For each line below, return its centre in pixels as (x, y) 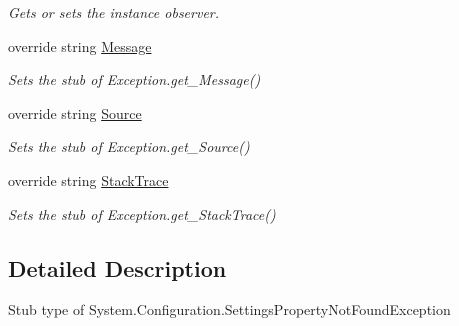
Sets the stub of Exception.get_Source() (129, 146)
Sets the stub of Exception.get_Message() (134, 79)
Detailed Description (117, 267)
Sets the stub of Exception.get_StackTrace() (142, 213)
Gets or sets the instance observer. (114, 12)
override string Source (75, 112)
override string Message (80, 45)
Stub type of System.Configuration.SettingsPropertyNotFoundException (229, 309)
